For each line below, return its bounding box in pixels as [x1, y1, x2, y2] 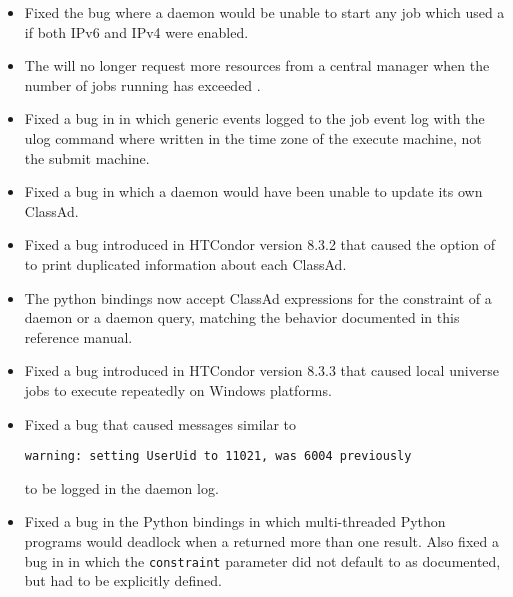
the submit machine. [24, 147, 150, 168]
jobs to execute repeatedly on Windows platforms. [24, 379, 332, 400]
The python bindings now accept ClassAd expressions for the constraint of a [24, 287, 492, 308]
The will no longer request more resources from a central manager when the [24, 55, 490, 76]
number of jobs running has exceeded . [24, 74, 261, 95]
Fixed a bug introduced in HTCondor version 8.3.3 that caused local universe [24, 360, 500, 381]
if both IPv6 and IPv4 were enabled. [24, 21, 249, 42]
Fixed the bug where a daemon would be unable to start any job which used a [24, 2, 505, 22]
